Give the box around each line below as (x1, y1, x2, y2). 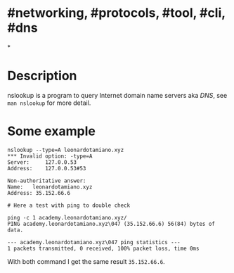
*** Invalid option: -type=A (7, 153, 93, 160)
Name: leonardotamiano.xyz (7, 183, 93, 191)
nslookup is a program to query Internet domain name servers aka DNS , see (7, 91, 228, 99)
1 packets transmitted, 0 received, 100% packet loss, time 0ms (7, 245, 200, 252)
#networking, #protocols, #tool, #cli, (7, 5, 226, 21)
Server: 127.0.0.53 (7, 158, 77, 166)
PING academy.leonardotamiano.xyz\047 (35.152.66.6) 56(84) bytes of (7, 220, 216, 227)
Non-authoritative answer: (7, 177, 86, 184)
